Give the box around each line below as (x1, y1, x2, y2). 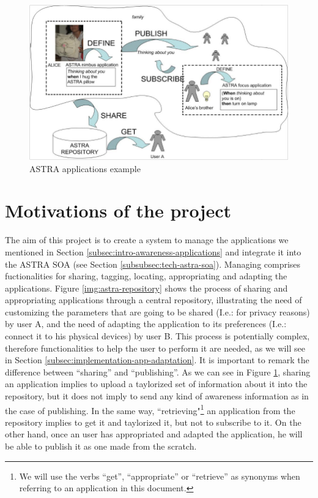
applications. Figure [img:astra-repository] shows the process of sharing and (5, 281, 288, 294)
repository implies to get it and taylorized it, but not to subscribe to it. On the (5, 415, 301, 428)
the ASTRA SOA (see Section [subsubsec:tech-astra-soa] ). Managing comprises (5, 257, 301, 270)
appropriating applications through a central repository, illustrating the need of (5, 293, 302, 306)
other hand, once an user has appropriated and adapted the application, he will (5, 428, 303, 440)
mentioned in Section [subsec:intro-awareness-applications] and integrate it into (5, 245, 301, 258)
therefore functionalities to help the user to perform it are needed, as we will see (5, 341, 305, 354)
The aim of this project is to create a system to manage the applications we (5, 233, 289, 246)
